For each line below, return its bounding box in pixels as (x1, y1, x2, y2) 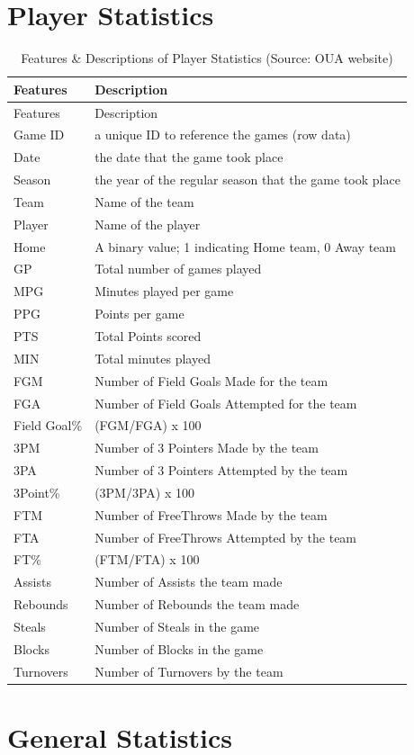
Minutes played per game (94, 282, 234, 301)
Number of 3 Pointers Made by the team (94, 438, 319, 457)
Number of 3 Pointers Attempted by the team (94, 461, 348, 480)
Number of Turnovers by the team (94, 661, 283, 680)
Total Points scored (94, 327, 202, 345)
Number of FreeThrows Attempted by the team (94, 527, 357, 546)
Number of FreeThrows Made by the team (94, 505, 328, 524)
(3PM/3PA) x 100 (94, 482, 194, 501)
